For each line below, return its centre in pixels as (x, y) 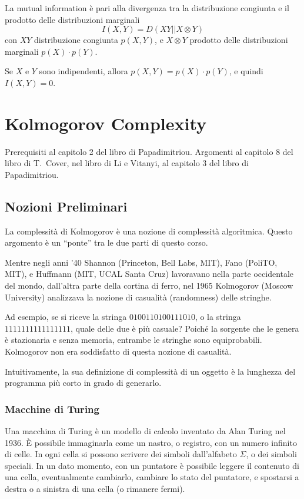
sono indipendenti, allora (83, 71)
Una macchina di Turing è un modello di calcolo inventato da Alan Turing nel (145, 431)
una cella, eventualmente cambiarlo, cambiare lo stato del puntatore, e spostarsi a (152, 477)
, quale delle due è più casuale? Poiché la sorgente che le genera (185, 328)
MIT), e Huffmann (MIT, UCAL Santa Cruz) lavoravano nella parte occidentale (149, 274)
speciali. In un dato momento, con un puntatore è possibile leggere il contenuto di (152, 465)
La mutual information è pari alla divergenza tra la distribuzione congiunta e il (147, 8)
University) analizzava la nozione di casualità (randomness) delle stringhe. (138, 297)
